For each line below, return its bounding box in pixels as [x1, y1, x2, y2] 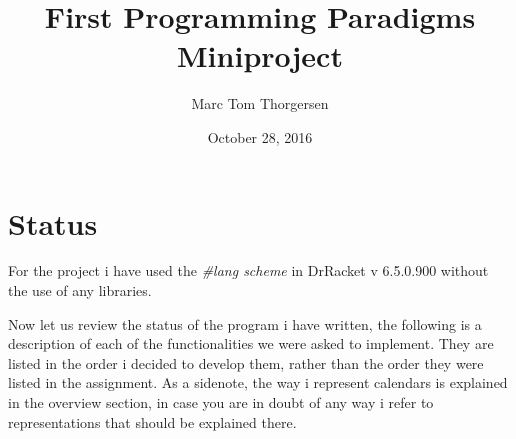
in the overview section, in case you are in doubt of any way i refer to [8, 392, 434, 412]
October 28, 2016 [207, 126, 313, 147]
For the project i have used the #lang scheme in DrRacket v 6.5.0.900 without [8, 260, 489, 281]
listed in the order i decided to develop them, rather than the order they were [8, 352, 484, 373]
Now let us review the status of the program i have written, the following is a [8, 313, 482, 334]
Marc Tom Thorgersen [191, 93, 329, 114]
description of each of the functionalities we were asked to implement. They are [8, 333, 494, 354]
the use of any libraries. [8, 280, 152, 301]
